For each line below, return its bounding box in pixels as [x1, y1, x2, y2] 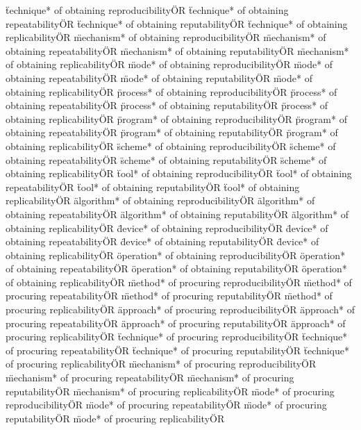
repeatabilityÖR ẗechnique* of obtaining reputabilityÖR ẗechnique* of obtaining [6, 16, 348, 31]
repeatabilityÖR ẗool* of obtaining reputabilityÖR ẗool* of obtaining [6, 179, 300, 194]
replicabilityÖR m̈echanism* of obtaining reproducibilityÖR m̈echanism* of [6, 30, 326, 44]
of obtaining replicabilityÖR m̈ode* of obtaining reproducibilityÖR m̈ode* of [6, 57, 333, 72]
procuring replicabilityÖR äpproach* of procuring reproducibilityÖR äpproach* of [6, 302, 355, 317]
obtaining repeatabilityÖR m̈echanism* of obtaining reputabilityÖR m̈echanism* [6, 43, 349, 58]
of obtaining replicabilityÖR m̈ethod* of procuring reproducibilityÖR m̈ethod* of [6, 274, 352, 289]
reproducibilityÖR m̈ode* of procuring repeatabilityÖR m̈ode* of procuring [6, 397, 327, 412]
